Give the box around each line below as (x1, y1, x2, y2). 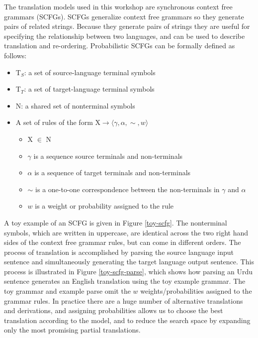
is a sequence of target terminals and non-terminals (34, 167, 191, 178)
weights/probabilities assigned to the (140, 286, 252, 296)
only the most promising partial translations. (4, 325, 141, 335)
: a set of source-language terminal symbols (24, 67, 156, 77)
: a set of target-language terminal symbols (24, 84, 155, 94)
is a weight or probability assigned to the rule (35, 201, 174, 211)
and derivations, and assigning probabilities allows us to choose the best (4, 305, 223, 316)
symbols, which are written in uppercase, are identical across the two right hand (4, 227, 248, 237)
